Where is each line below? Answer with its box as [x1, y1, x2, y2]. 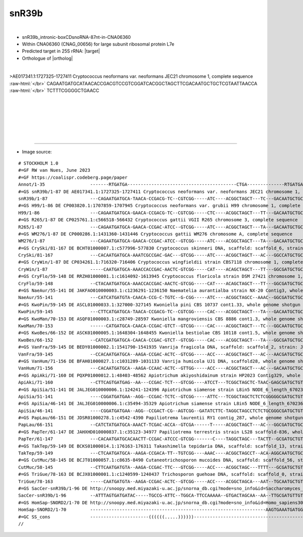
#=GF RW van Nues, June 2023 [18, 167, 90, 173]
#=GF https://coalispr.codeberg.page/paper [18, 174, 128, 180]
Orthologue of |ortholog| [22, 55, 73, 61]
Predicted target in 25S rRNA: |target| [22, 48, 100, 54]
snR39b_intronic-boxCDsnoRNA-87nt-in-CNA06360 [22, 34, 131, 40]
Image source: [22, 149, 52, 155]
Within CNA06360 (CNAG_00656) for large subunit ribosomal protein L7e [22, 41, 174, 47]
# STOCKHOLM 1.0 [18, 161, 59, 166]
